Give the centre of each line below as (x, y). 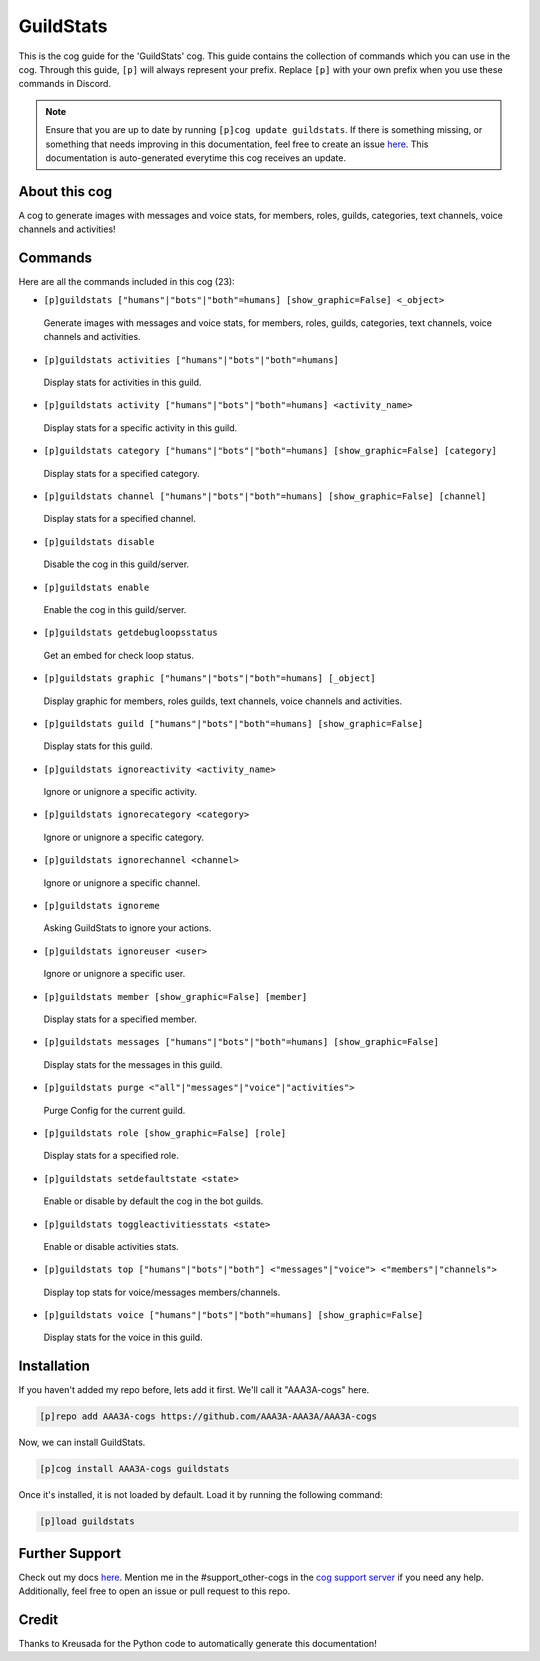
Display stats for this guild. (98, 746)
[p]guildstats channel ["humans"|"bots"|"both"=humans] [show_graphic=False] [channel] (265, 496)
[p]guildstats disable (99, 541)
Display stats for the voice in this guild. (123, 1337)
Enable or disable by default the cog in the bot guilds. (153, 1201)
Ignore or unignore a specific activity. (120, 792)
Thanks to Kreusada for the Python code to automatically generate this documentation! (197, 1644)
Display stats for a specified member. (120, 1019)
